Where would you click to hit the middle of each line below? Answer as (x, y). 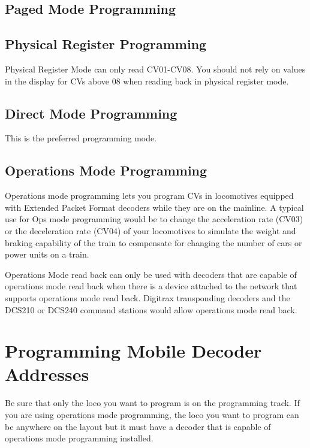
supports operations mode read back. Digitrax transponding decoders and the (148, 297)
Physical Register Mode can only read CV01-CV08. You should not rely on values (155, 69)
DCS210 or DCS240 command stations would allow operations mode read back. (151, 309)
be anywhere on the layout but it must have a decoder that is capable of (138, 426)
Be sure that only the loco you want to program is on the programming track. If (152, 403)
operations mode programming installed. (79, 438)
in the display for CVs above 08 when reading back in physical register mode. (147, 81)
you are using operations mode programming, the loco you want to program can (152, 415)
